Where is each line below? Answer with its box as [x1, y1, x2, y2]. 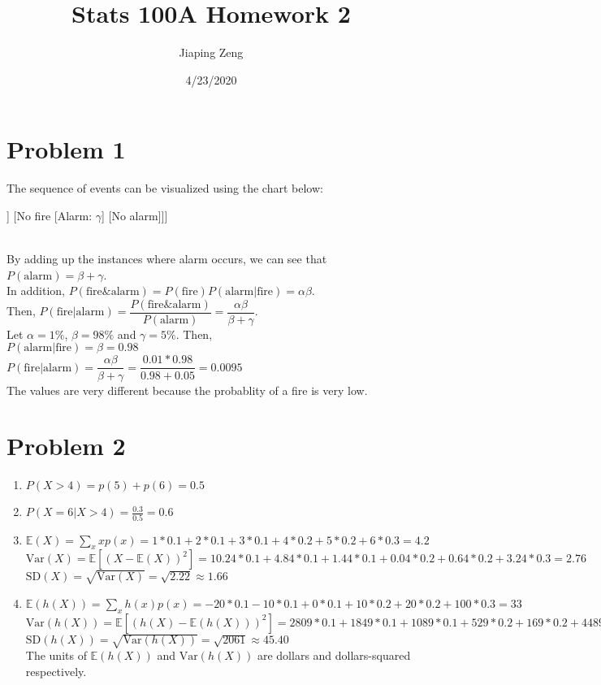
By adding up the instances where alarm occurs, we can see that [6, 250, 327, 267]
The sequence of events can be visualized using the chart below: [6, 180, 323, 197]
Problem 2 [6, 429, 126, 462]
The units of [25, 647, 87, 664]
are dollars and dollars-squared [257, 647, 411, 664]
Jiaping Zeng [179, 44, 244, 61]
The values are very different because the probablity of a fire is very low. [6, 381, 368, 398]
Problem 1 [6, 132, 126, 166]
